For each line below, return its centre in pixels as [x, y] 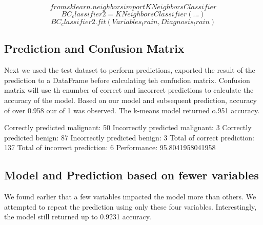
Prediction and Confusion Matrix [94, 48]
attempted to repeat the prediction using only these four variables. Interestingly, [130, 206]
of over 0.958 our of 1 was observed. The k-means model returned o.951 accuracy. [132, 110]
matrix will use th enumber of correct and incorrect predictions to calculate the [129, 90]
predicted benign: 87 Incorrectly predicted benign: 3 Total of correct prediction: [129, 137]
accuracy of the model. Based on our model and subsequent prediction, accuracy [130, 100]
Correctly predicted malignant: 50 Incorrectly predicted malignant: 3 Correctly [128, 127]
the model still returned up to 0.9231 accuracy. [78, 217]
